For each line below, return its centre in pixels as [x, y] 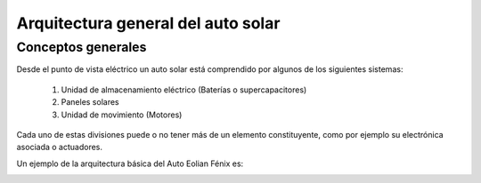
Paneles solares [90, 102]
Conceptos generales [82, 47]
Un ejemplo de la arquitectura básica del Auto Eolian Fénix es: [130, 163]
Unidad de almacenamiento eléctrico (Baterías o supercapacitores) [184, 90]
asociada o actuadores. [59, 147]
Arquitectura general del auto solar [148, 23]
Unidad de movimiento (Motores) [122, 115]
